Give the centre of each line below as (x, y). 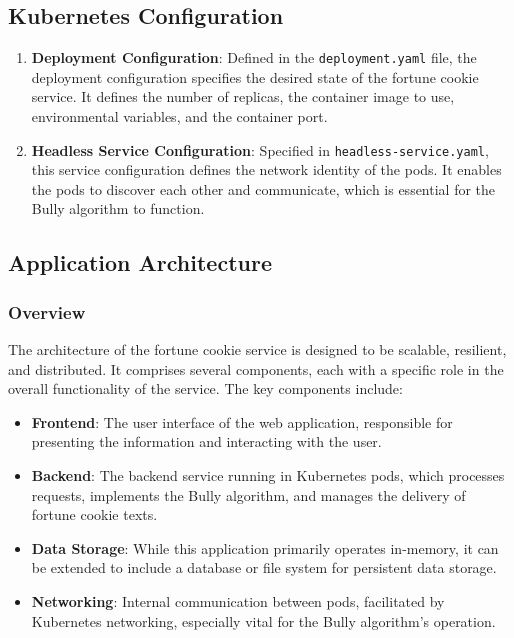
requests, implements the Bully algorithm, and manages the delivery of (248, 494)
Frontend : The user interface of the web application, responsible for (242, 421)
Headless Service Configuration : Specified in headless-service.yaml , (260, 149)
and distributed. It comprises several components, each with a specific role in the (256, 368)
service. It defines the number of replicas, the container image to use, (243, 96)
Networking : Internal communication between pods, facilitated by (238, 601)
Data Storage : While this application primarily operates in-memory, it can (265, 547)
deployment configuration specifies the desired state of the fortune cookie (255, 76)
